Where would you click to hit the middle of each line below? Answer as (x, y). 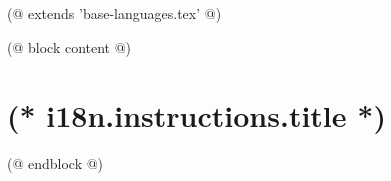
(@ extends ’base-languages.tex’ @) (114, 13)
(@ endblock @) (55, 163)
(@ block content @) (69, 46)
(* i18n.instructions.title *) (196, 115)
